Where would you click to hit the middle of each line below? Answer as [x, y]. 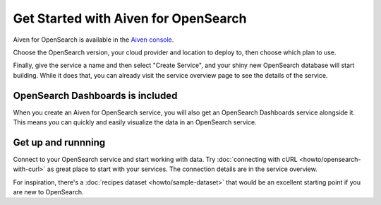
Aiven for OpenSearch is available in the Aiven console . [93, 40]
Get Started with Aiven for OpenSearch [130, 18]
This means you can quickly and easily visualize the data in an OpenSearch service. [135, 122]
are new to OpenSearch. [48, 192]
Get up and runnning [59, 142]
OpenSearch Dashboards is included [95, 95]
